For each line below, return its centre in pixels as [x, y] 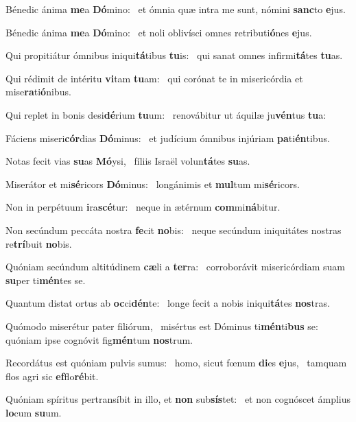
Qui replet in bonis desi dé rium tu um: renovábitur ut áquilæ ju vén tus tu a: [166, 114]
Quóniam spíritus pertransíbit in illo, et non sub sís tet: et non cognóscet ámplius [178, 399]
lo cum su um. [34, 412]
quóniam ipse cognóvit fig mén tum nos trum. [99, 339]
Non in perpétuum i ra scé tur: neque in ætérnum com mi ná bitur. [143, 207]
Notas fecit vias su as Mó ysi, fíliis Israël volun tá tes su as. [128, 161]
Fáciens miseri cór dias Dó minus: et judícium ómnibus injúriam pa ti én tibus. [168, 138]
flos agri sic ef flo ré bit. [52, 376]
